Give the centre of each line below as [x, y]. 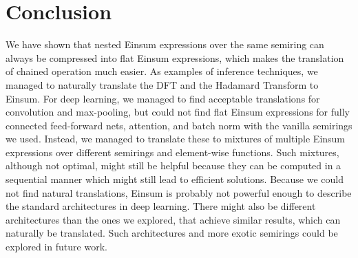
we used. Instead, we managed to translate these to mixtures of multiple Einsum [176, 139]
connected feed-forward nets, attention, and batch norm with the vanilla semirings [179, 125]
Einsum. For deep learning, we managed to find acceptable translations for [163, 98]
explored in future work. [56, 247]
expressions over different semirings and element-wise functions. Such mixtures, [172, 152]
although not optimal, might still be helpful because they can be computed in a [173, 165]
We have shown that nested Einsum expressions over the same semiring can [165, 44]
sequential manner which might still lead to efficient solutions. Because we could [175, 179]
